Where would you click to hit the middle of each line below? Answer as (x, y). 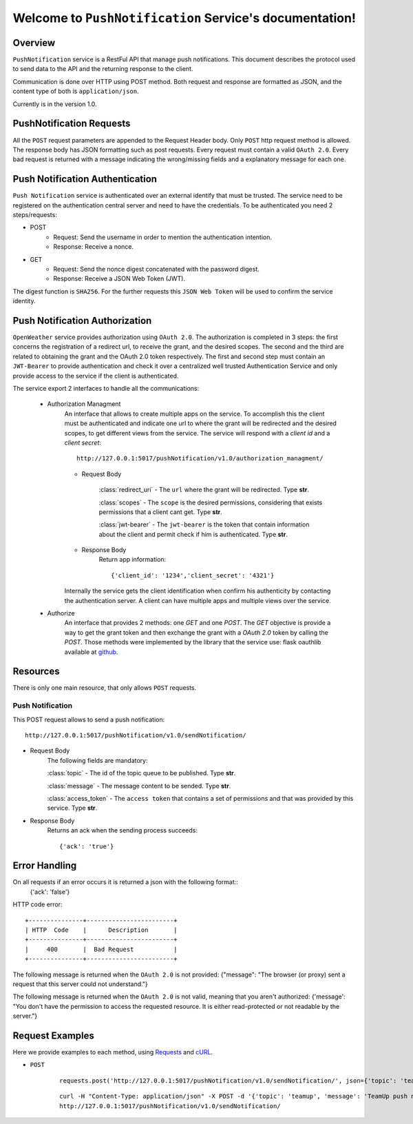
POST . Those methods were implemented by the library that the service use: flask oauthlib (193, 642)
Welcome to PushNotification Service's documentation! (184, 18)
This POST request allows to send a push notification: (89, 719)
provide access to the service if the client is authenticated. (96, 376)
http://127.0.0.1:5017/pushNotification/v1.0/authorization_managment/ (200, 459)
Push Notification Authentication (85, 179)
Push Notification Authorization (82, 320)
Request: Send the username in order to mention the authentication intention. (162, 237)
